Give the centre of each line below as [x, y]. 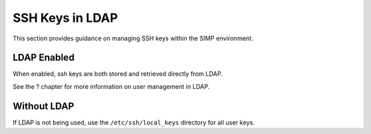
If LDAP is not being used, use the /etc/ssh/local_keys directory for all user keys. [134, 122]
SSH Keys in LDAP [65, 18]
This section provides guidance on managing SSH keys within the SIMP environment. [133, 38]
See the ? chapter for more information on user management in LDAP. [111, 86]
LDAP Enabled [44, 58]
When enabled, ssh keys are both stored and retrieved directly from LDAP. [118, 74]
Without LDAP [44, 106]
